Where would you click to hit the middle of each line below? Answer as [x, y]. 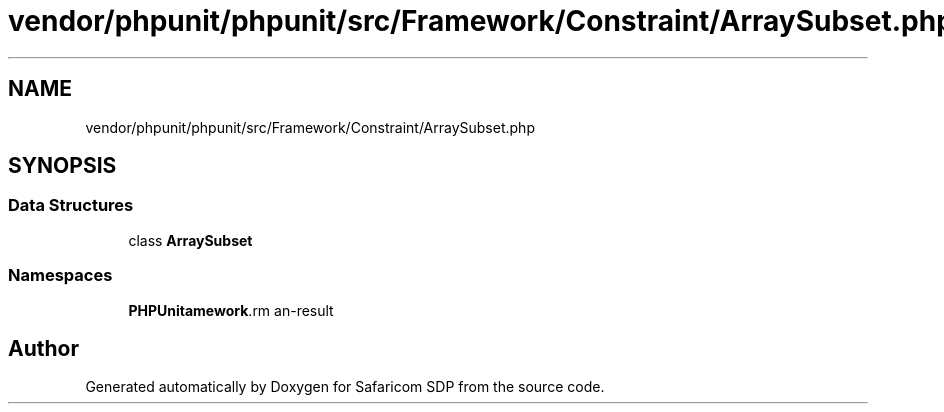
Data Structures [71, 205]
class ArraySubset [190, 240]
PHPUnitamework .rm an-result [231, 310]
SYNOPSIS [62, 166]
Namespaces [60, 275]
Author [43, 348]
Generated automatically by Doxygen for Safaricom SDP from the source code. [345, 387]
